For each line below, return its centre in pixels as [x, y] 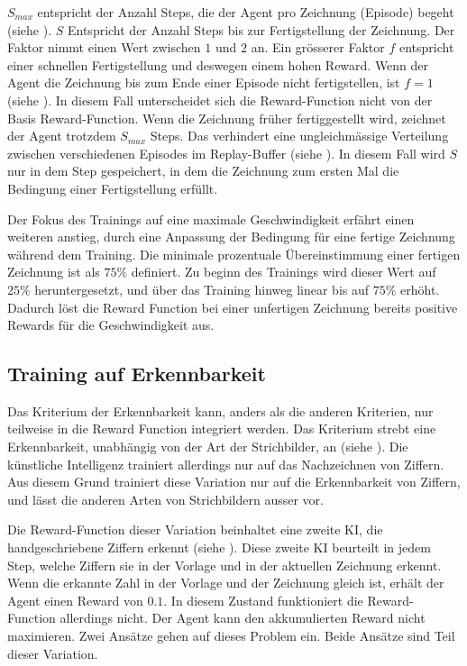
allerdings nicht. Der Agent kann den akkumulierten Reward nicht [243, 618]
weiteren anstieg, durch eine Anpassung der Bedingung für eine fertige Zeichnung [231, 237]
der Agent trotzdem [62, 136]
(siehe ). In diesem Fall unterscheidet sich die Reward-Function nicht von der [220, 100]
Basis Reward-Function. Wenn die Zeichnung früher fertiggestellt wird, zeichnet [227, 118]
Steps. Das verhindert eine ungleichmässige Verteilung [299, 136]
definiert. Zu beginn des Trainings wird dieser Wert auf [284, 272]
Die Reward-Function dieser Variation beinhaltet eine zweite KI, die [195, 529]
